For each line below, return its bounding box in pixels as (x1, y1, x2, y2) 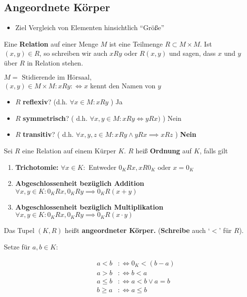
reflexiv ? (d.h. (23, 97, 67, 107)
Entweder (88, 162, 116, 172)
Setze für (4, 241, 31, 251)
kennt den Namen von (90, 80, 156, 90)
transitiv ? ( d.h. (23, 129, 74, 139)
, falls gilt (199, 145, 228, 155)
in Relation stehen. (27, 57, 83, 67)
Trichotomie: (15, 162, 59, 172)
